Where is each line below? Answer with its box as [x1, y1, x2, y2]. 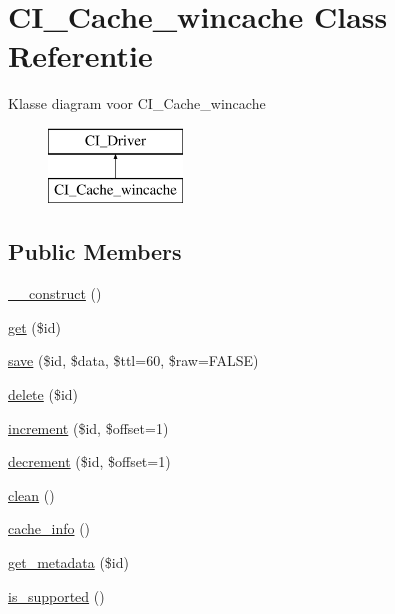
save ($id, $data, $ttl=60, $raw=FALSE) [8, 350, 259, 371]
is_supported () [8, 585, 105, 606]
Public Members [8, 236, 182, 267]
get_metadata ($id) [8, 552, 129, 573]
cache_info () [8, 518, 91, 539]
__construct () [8, 283, 102, 304]
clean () [8, 484, 55, 505]
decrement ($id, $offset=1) [8, 451, 171, 472]
